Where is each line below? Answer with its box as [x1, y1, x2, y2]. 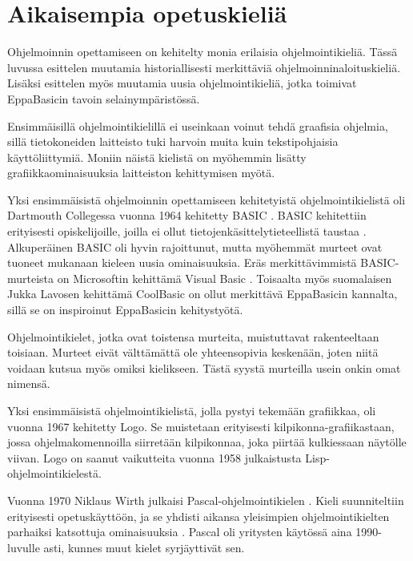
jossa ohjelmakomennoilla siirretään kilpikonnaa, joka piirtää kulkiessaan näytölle [7, 434, 407, 450]
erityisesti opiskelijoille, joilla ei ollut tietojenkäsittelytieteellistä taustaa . [7, 223, 367, 240]
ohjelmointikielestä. [7, 465, 102, 482]
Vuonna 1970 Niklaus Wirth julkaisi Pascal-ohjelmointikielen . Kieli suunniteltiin [7, 491, 404, 508]
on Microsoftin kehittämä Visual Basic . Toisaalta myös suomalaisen [57, 269, 392, 286]
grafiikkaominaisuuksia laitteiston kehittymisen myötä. [7, 164, 275, 181]
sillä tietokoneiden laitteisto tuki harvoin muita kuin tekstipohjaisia [7, 133, 339, 150]
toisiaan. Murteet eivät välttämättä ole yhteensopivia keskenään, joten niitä [7, 344, 379, 361]
